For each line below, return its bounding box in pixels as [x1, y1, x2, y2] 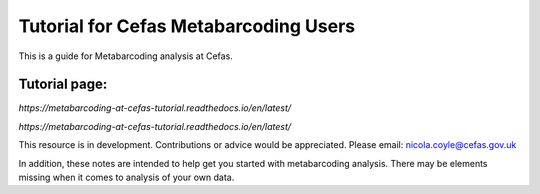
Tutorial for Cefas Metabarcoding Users [18, 15, 355, 37]
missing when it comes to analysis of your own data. [18, 171, 235, 184]
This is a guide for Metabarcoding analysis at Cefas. [18, 50, 234, 62]
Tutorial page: [18, 76, 108, 93]
